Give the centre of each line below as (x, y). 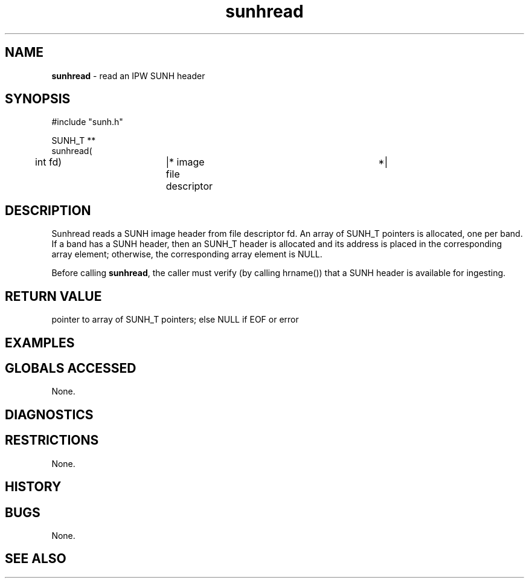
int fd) (48, 162)
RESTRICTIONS (52, 440)
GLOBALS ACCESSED (71, 368)
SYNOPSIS (38, 99)
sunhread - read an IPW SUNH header (128, 76)
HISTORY (33, 487)
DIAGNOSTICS (49, 414)
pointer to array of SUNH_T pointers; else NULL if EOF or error (175, 320)
